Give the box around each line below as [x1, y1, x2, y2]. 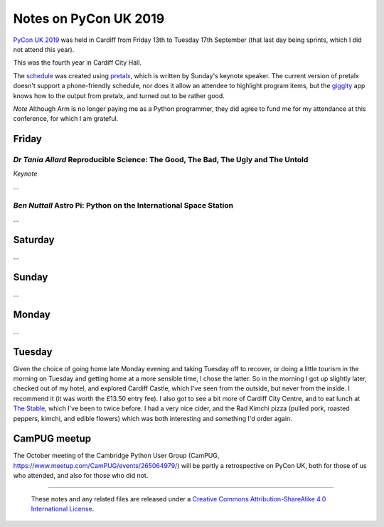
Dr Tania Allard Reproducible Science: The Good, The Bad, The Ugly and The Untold [13, 155, 309, 165]
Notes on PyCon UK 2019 [13, 11, 165, 26]
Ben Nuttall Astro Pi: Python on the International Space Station [13, 200, 234, 210]
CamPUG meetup [13, 432, 92, 445]
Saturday [13, 233, 55, 245]
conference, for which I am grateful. [13, 115, 119, 123]
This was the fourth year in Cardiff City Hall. [13, 58, 142, 67]
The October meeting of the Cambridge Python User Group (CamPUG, [13, 452, 220, 460]
